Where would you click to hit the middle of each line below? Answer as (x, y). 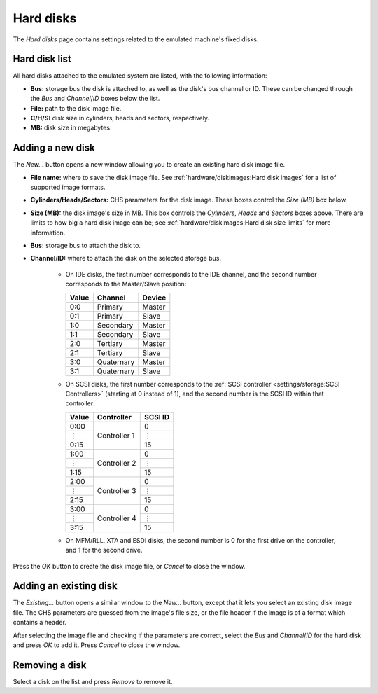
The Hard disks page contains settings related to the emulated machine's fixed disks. (136, 39)
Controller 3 (117, 490)
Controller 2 (117, 463)
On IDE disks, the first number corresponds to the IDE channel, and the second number (191, 274)
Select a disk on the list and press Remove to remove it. (93, 681)
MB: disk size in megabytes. (71, 128)
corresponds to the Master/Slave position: (126, 284)
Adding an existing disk (65, 586)
